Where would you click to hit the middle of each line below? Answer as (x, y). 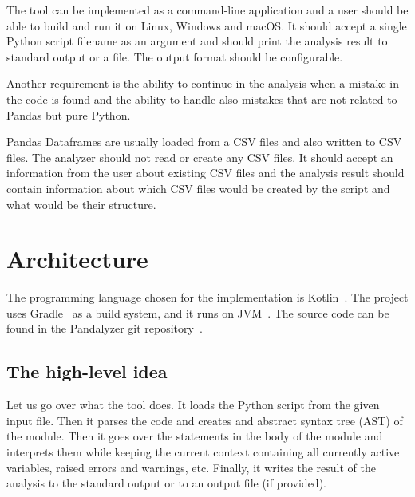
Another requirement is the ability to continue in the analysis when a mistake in (203, 83)
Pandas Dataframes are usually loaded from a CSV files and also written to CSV (204, 142)
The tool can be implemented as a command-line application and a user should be (207, 10)
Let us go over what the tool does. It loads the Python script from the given (193, 405)
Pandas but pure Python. (69, 114)
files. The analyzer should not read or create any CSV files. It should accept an (200, 157)
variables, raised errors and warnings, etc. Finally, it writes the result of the (191, 467)
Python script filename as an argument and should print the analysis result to (197, 41)
